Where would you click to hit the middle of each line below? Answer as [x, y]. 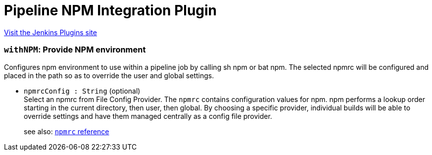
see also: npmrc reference [67, 131]
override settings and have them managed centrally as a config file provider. [148, 116]
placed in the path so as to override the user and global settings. [109, 75]
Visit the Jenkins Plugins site [50, 32]
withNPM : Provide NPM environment [75, 50]
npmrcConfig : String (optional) [82, 91]
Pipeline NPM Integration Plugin [111, 10]
